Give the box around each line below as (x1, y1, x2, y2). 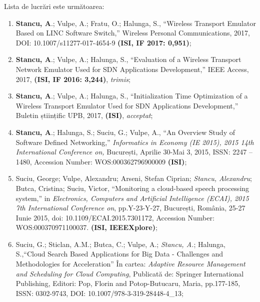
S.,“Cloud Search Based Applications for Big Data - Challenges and (15, 248, 223, 259)
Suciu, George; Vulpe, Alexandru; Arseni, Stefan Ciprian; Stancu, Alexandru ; (15, 173, 252, 183)
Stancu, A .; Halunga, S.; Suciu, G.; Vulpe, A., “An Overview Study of (15, 126, 235, 137)
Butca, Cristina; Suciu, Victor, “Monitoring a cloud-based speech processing (15, 182, 249, 193)
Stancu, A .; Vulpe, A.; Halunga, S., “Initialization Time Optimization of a (15, 90, 248, 101)
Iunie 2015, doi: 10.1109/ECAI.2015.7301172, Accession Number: (15, 212, 214, 222)
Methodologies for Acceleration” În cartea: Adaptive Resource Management (15, 258, 245, 269)
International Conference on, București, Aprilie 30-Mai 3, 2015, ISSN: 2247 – (15, 146, 252, 157)
